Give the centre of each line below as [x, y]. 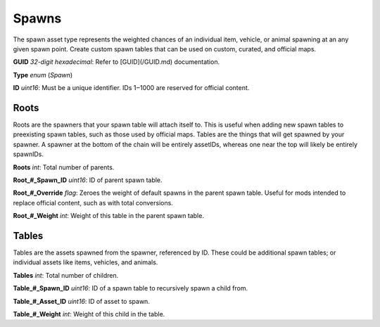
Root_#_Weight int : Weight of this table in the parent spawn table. [108, 216]
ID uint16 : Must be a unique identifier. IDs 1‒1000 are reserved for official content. [131, 88]
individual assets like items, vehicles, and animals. [85, 262]
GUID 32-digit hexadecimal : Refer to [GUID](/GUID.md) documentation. [116, 62]
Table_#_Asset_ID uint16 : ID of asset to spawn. [82, 301]
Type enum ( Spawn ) [43, 75]
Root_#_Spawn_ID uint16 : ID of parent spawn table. [88, 180]
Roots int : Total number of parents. [64, 167]
